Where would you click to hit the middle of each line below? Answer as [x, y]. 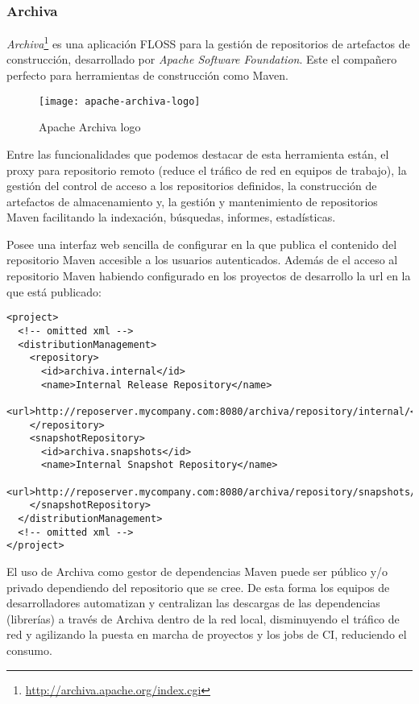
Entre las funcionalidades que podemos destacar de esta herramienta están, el [198, 153]
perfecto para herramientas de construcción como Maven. [147, 75]
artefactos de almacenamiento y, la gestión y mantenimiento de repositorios [192, 201]
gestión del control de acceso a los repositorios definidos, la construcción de [192, 186]
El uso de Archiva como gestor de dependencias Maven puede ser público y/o [197, 571]
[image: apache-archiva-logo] [120, 101]
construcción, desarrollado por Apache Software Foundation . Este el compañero [202, 59]
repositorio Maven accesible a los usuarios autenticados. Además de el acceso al [202, 260]
